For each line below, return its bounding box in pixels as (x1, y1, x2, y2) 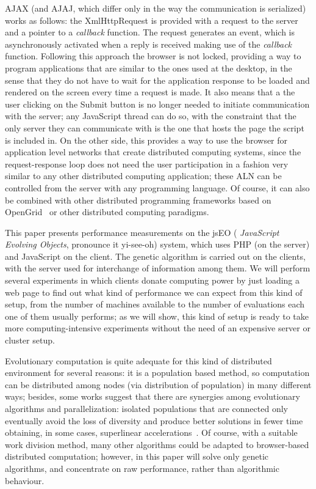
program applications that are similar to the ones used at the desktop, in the (5, 61, 292, 74)
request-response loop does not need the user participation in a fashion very (5, 157, 289, 170)
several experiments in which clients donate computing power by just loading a (5, 274, 300, 287)
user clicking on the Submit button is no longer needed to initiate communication (5, 97, 310, 110)
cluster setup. (5, 334, 55, 347)
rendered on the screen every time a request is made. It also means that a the (5, 86, 295, 98)
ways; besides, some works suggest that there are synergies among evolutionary (5, 390, 300, 403)
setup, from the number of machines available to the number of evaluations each (5, 298, 305, 311)
